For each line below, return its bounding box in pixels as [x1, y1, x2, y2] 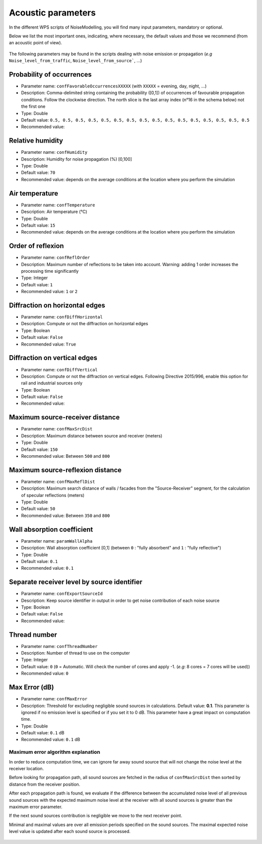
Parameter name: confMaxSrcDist [21, 426, 93, 432]
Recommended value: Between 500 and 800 [21, 453, 110, 459]
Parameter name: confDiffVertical [21, 366, 98, 372]
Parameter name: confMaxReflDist [21, 479, 96, 484]
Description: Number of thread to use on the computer [21, 650, 131, 656]
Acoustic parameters [9, 7, 96, 18]
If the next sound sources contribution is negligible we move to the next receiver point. [9, 813, 182, 819]
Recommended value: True [21, 341, 76, 347]
